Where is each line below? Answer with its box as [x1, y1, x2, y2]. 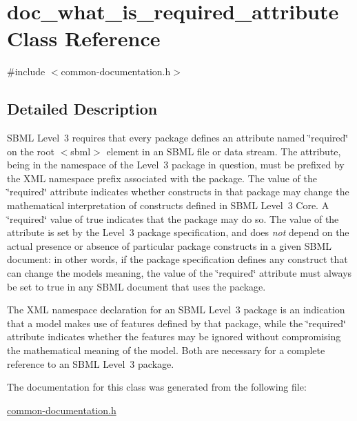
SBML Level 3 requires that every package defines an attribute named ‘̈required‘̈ [7, 130, 349, 145]
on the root [7, 144, 54, 158]
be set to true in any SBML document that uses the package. [7, 279, 266, 293]
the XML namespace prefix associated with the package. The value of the [7, 170, 317, 185]
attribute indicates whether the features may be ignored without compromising [7, 329, 341, 344]
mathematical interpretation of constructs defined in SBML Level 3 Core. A [7, 198, 329, 213]
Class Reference [7, 24, 161, 52]
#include [7, 64, 45, 79]
